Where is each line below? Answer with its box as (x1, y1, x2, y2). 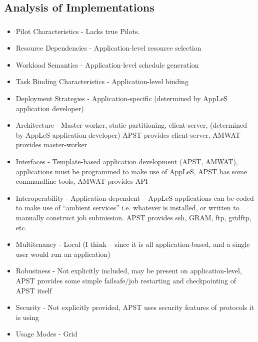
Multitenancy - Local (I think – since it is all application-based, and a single (15, 239, 250, 249)
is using (15, 311, 39, 322)
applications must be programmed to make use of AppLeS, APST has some (15, 166, 247, 176)
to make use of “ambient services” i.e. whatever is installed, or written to (15, 202, 239, 213)
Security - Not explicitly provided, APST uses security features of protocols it (15, 302, 254, 312)
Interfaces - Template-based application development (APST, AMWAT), (15, 156, 238, 167)
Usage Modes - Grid (15, 328, 77, 339)
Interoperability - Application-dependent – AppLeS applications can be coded (15, 192, 254, 203)
